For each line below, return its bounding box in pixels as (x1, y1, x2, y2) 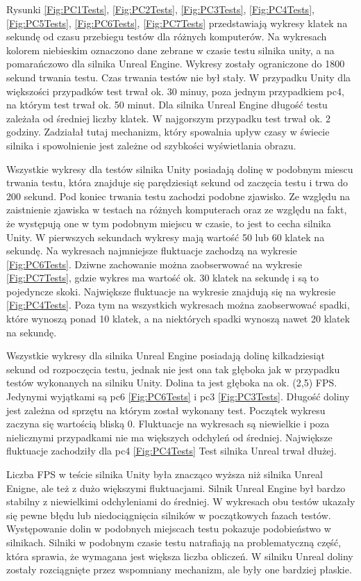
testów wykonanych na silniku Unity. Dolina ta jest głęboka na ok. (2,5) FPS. (6, 375, 337, 390)
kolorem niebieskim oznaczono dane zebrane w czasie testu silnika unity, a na (6, 42, 335, 57)
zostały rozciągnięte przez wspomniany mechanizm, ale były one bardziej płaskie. (6, 562, 352, 577)
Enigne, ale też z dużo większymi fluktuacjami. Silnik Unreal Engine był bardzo (6, 480, 346, 495)
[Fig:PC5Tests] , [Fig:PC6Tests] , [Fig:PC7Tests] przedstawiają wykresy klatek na (6, 15, 348, 30)
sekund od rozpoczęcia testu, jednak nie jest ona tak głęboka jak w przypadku (6, 361, 340, 376)
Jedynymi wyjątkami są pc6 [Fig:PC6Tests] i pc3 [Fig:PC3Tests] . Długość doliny (6, 389, 350, 404)
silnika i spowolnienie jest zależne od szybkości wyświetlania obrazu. (6, 138, 296, 152)
